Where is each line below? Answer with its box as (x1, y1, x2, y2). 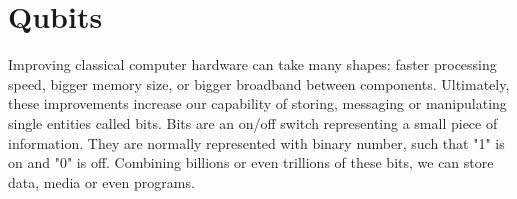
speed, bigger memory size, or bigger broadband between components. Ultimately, (8, 73, 510, 94)
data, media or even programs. (8, 171, 195, 192)
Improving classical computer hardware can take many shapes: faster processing (8, 54, 497, 75)
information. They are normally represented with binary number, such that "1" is (8, 132, 505, 153)
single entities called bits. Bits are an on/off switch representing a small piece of (8, 112, 498, 133)
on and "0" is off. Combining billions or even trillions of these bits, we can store (8, 152, 494, 173)
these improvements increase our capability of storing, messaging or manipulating (8, 93, 507, 114)
